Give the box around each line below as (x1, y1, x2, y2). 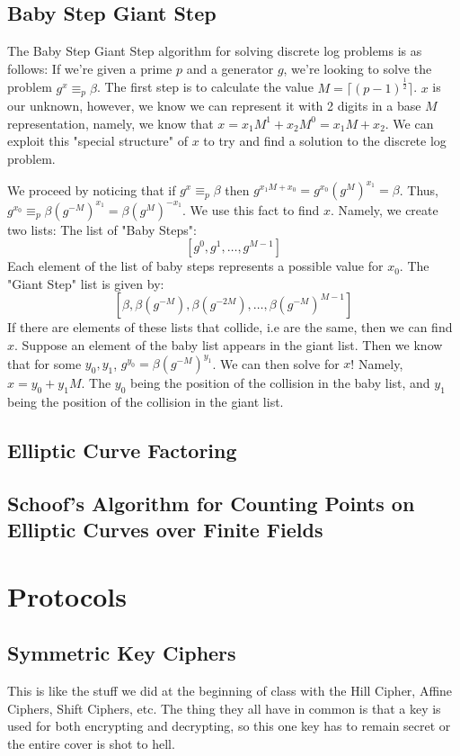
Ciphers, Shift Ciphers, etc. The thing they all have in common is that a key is (7, 698, 441, 717)
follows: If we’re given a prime (7, 58, 172, 77)
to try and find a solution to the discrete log (203, 131, 447, 150)
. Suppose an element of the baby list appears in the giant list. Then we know (14, 335, 443, 354)
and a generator (186, 58, 274, 77)
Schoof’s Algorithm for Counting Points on (7, 489, 415, 517)
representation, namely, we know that (7, 113, 214, 132)
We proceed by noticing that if (7, 180, 176, 199)
